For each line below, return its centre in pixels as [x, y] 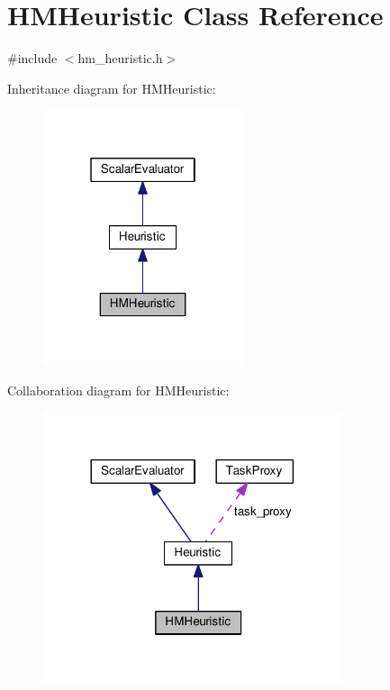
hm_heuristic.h [120, 58]
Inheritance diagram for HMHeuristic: [112, 88]
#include [32, 58]
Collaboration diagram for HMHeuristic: [118, 390]
